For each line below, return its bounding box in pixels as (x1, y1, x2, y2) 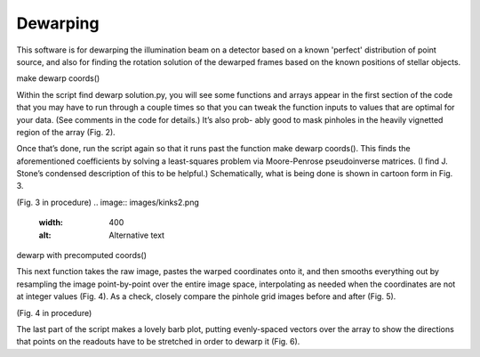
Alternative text (108, 230, 164, 240)
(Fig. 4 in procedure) (16, 307, 92, 318)
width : (38, 217, 64, 228)
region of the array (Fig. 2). (16, 126, 116, 137)
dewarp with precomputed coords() (16, 250, 147, 261)
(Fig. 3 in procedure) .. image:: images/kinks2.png (16, 197, 199, 207)
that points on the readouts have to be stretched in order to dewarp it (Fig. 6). (16, 337, 300, 347)
